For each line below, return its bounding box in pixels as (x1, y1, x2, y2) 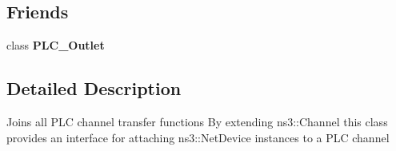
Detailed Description (6, 76, 182, 101)
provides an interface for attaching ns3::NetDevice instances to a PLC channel (6, 129, 390, 145)
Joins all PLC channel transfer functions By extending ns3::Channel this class (6, 113, 388, 129)
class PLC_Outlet (6, 37, 105, 54)
